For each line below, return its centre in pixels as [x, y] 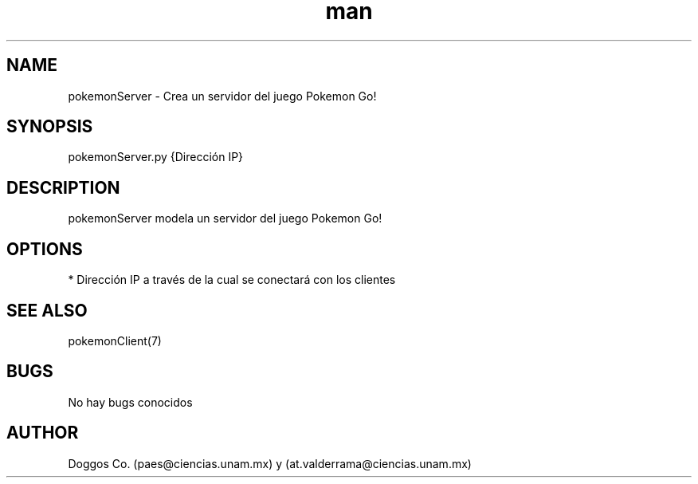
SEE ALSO [47, 310]
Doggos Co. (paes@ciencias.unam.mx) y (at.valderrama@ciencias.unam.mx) [270, 463]
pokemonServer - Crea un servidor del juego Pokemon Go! [222, 96]
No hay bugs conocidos [130, 402]
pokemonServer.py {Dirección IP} [156, 157]
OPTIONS [45, 249]
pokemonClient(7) [115, 340]
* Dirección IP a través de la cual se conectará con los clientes [232, 280]
